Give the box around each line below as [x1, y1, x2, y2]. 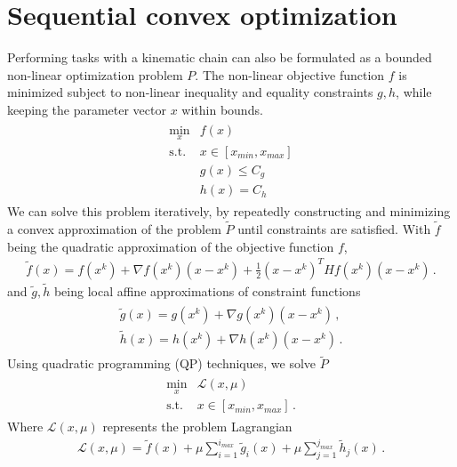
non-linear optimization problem [7, 65, 183, 84]
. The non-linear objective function [195, 65, 385, 84]
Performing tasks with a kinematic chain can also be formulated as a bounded [7, 48, 432, 67]
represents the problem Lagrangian [102, 417, 293, 436]
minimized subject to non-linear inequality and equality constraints [7, 83, 373, 101]
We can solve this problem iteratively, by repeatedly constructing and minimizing [7, 202, 451, 221]
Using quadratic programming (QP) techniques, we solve [7, 354, 317, 373]
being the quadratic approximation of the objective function [7, 237, 334, 255]
